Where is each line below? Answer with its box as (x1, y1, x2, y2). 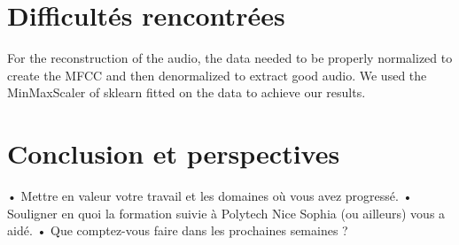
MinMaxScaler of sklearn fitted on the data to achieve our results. (7, 83, 366, 102)
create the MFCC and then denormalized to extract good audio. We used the (7, 65, 427, 84)
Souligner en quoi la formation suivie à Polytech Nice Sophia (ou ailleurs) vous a (7, 203, 446, 222)
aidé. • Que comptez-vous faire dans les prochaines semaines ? (7, 221, 348, 240)
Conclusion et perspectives (7, 135, 340, 172)
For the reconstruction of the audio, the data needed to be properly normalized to (7, 49, 453, 67)
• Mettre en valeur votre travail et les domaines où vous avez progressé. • (7, 187, 413, 205)
